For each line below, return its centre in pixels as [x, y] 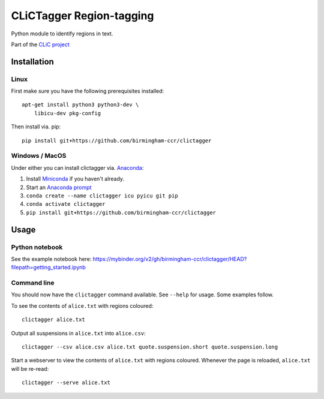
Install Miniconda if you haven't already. [75, 179]
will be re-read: [30, 368]
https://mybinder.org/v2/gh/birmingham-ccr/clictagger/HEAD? [170, 259]
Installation [32, 61]
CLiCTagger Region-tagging [82, 16]
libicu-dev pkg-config [67, 113]
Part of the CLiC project [40, 44]
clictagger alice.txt [53, 320]
